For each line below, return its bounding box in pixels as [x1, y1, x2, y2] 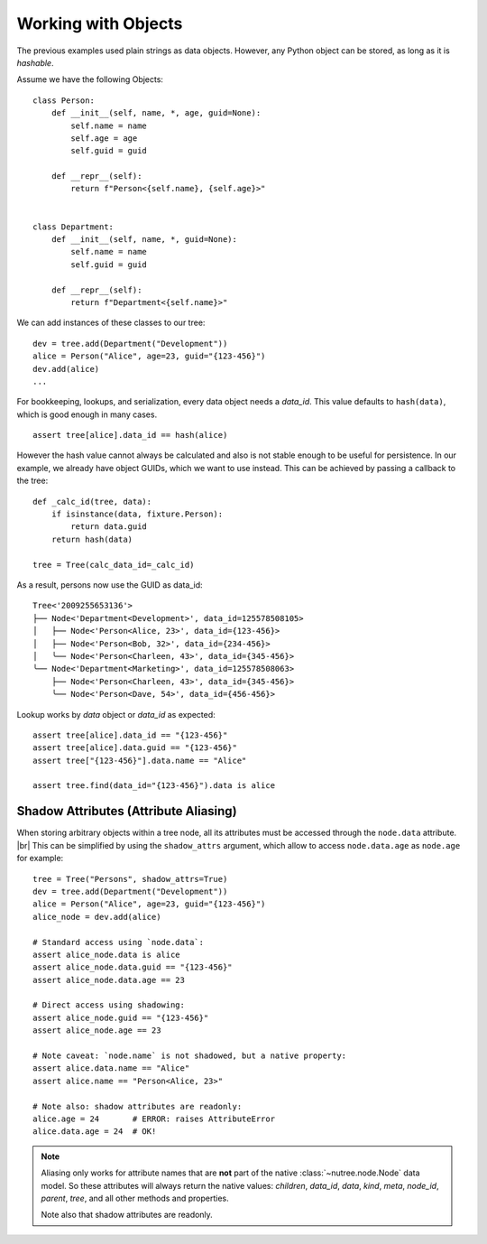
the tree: [16, 475, 49, 487]
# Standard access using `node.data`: [32, 937, 205, 947]
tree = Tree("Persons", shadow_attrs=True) [32, 874, 228, 884]
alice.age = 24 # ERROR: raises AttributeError [32, 1113, 275, 1124]
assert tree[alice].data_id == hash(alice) [32, 430, 228, 441]
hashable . [16, 57, 54, 68]
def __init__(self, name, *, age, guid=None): [51, 108, 262, 118]
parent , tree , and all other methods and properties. [41, 1193, 229, 1203]
